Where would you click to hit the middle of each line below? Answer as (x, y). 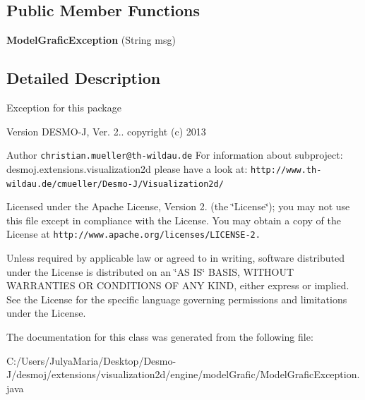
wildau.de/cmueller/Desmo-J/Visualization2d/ (115, 184)
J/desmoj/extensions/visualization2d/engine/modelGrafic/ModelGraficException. (183, 374)
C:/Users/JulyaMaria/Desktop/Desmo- (91, 360)
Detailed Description (84, 78)
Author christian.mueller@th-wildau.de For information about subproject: (175, 155)
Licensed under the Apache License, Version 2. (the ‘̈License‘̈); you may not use (178, 206)
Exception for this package (64, 107)
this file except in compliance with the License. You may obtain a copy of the (174, 220)
